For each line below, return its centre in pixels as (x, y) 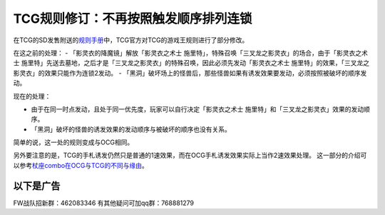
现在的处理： (32, 96)
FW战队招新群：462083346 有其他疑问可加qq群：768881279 (103, 203)
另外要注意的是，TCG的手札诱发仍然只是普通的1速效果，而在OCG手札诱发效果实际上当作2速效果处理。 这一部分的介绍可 (190, 155)
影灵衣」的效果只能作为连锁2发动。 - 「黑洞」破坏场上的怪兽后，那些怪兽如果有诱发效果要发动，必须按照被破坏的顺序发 (190, 73)
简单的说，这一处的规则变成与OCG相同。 (73, 142)
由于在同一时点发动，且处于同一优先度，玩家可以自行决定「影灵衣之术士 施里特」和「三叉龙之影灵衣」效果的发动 (197, 109)
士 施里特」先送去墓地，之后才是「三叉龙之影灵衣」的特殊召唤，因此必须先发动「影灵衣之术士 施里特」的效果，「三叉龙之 (191, 63)
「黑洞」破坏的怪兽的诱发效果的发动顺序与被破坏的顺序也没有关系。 (131, 129)
